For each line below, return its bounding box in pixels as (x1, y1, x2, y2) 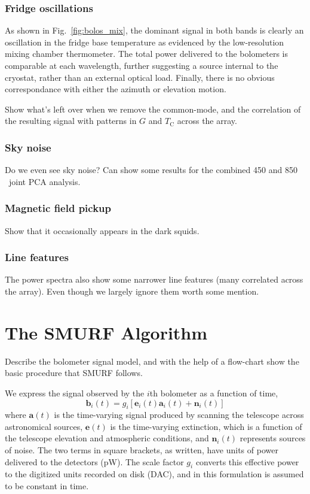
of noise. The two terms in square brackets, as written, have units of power (5, 444, 278, 456)
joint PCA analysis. (8, 175, 81, 187)
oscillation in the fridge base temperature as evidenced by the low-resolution (5, 35, 284, 48)
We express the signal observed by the (5, 386, 145, 399)
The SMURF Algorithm (5, 320, 208, 344)
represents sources (240, 432, 306, 444)
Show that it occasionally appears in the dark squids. (5, 224, 199, 237)
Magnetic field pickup (5, 201, 112, 216)
